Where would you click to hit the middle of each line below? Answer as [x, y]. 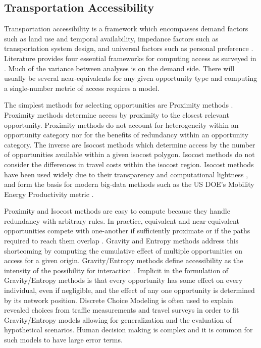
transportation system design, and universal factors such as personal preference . [129, 48]
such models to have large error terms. [63, 340]
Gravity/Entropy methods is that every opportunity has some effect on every [123, 280]
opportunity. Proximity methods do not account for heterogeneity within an [121, 125]
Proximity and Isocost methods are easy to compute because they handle [117, 211]
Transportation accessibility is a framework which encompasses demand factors [126, 29]
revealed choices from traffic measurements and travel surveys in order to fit [122, 310]
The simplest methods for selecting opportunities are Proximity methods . [119, 105]
